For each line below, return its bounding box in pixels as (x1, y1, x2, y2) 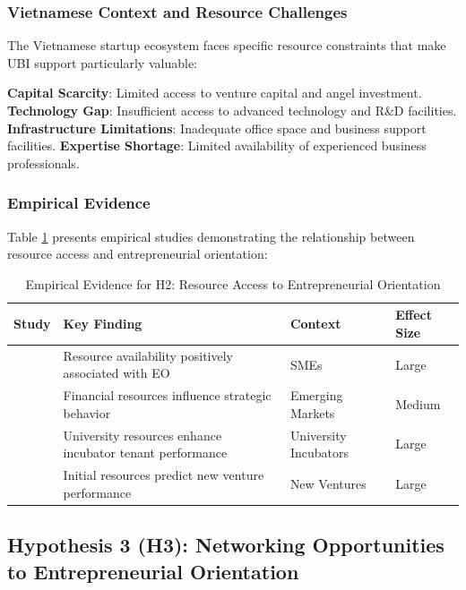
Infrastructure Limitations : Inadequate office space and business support (7, 118, 427, 137)
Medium (395, 395, 441, 414)
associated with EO (63, 363, 170, 382)
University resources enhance (63, 425, 222, 444)
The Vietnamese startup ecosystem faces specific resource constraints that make (7, 36, 446, 55)
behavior (63, 403, 111, 422)
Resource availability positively (63, 346, 234, 364)
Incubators (289, 443, 349, 462)
